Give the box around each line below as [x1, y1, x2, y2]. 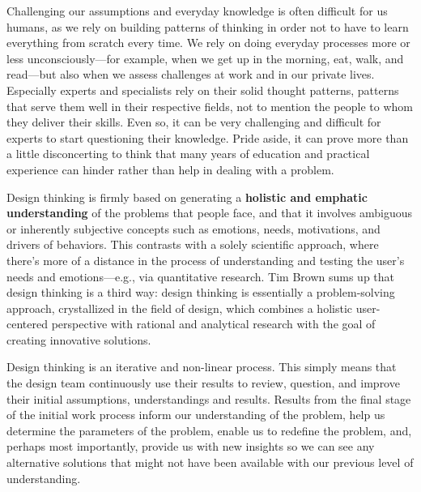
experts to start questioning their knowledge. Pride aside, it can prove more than [6, 129, 409, 146]
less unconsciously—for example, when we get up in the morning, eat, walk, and [6, 49, 404, 66]
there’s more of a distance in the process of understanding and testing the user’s [6, 251, 405, 268]
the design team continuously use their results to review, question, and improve [6, 374, 400, 391]
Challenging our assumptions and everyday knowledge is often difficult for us [6, 2, 388, 19]
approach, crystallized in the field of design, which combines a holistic [6, 299, 352, 316]
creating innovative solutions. [6, 331, 151, 348]
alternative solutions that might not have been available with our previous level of [6, 454, 414, 471]
